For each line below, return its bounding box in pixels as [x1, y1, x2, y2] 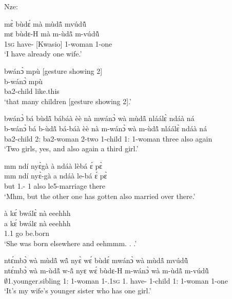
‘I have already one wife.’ [4, 48, 82, 59]
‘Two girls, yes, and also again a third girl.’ [4, 143, 139, 154]
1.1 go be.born [4, 228, 49, 238]
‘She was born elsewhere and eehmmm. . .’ [4, 237, 137, 248]
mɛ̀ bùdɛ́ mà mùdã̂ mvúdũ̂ [4, 18, 86, 29]
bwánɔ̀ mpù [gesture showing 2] [4, 65, 103, 76]
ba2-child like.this [4, 86, 60, 96]
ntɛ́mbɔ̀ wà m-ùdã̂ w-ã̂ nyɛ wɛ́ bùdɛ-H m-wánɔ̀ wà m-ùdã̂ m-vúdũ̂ [4, 265, 209, 276]
